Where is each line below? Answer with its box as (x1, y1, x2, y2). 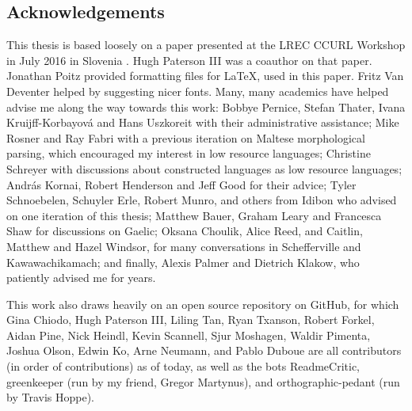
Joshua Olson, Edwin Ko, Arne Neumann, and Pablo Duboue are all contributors (6, 342, 402, 359)
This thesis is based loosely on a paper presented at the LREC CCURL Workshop (6, 36, 406, 53)
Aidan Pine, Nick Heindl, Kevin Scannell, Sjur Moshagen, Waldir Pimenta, (6, 326, 371, 343)
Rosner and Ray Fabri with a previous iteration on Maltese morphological (6, 129, 365, 146)
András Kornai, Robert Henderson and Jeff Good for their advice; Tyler (6, 176, 357, 192)
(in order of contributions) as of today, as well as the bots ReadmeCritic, (6, 358, 360, 375)
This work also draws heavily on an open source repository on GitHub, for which (6, 295, 399, 312)
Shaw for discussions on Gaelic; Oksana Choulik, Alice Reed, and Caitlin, (6, 223, 363, 239)
